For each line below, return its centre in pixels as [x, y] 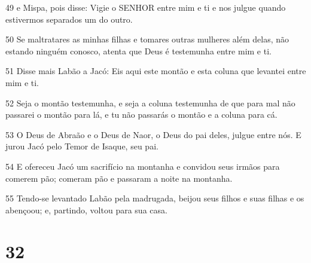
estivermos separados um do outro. [69, 19]
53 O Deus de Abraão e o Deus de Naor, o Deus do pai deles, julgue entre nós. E [153, 134]
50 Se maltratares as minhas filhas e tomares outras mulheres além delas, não [147, 39]
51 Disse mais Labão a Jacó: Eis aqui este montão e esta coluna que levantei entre [156, 71]
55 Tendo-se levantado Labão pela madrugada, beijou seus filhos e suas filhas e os [155, 198]
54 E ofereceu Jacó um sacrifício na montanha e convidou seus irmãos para [143, 166]
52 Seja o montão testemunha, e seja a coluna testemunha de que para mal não [150, 103]
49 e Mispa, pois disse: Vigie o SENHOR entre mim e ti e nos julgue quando [146, 7]
